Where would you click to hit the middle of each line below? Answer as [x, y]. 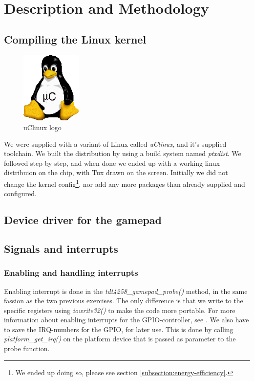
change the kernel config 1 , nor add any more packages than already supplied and [125, 183]
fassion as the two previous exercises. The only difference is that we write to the [124, 301]
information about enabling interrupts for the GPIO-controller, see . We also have [127, 320]
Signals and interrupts [61, 248]
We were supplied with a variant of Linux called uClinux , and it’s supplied [115, 144]
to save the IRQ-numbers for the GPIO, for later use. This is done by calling [119, 329]
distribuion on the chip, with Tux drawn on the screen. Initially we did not [116, 172]
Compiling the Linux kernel [75, 39]
